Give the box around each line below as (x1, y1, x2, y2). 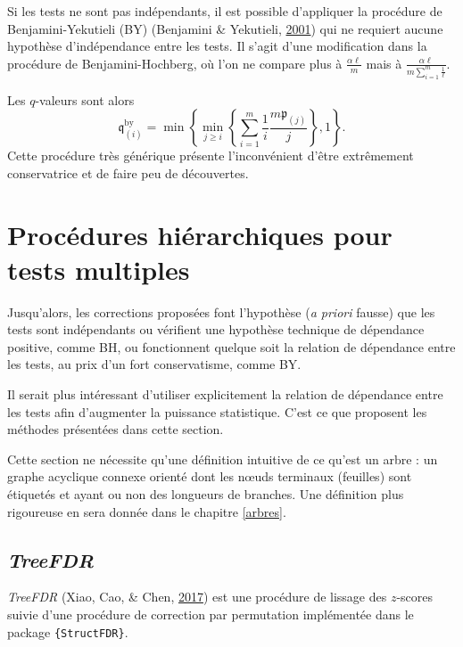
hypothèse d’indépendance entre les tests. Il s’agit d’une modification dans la (7, 37, 427, 55)
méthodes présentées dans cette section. (7, 420, 224, 438)
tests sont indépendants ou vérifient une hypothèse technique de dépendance (7, 320, 425, 339)
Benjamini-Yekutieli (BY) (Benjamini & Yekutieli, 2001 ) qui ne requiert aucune (7, 19, 443, 37)
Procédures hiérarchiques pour (7, 216, 393, 252)
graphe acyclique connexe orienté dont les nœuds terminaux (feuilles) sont (7, 467, 412, 486)
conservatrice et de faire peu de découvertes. (7, 163, 249, 182)
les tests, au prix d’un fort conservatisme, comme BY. (7, 355, 302, 373)
